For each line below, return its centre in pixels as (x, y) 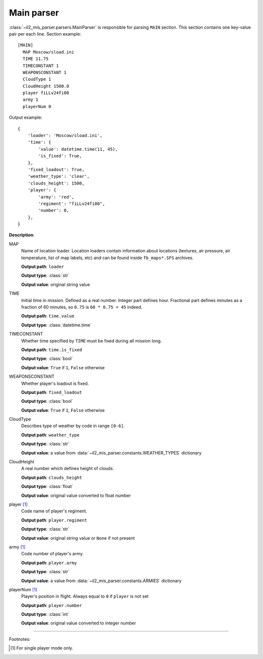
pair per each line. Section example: (45, 34)
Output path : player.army (49, 563)
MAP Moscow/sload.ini (48, 52)
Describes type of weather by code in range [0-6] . (73, 426)
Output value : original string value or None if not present (78, 538)
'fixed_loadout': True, (56, 169)
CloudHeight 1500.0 (46, 86)
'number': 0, (54, 210)
